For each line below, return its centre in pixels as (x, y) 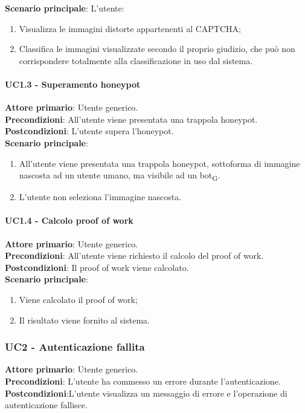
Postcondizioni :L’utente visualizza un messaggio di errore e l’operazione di (146, 393)
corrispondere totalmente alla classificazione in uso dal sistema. (136, 60)
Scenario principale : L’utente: (65, 8)
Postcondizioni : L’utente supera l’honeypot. (89, 131)
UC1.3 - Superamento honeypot (73, 84)
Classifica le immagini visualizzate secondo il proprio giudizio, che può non (157, 49)
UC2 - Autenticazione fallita (75, 347)
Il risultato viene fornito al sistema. (84, 320)
